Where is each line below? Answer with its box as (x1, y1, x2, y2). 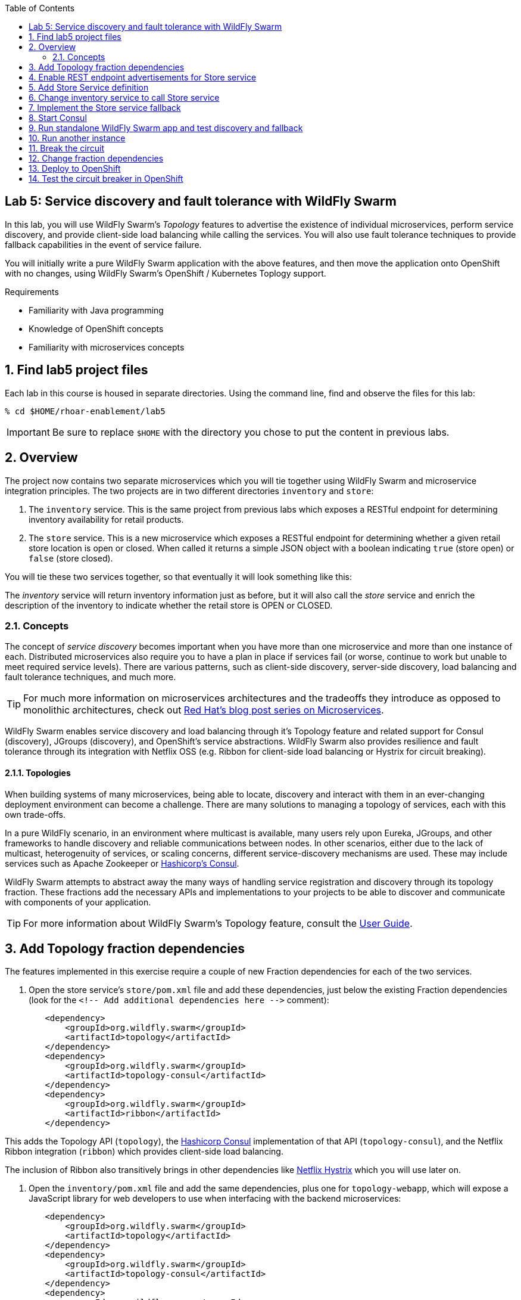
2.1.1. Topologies (5, 767, 71, 778)
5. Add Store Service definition (29, 82, 149, 92)
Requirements (5, 286, 59, 297)
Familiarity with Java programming (29, 305, 164, 315)
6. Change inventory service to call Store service (29, 92, 220, 103)
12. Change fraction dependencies (29, 153, 164, 163)
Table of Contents (5, 3, 75, 13)
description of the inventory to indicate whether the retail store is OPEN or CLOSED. (5, 600, 333, 610)
